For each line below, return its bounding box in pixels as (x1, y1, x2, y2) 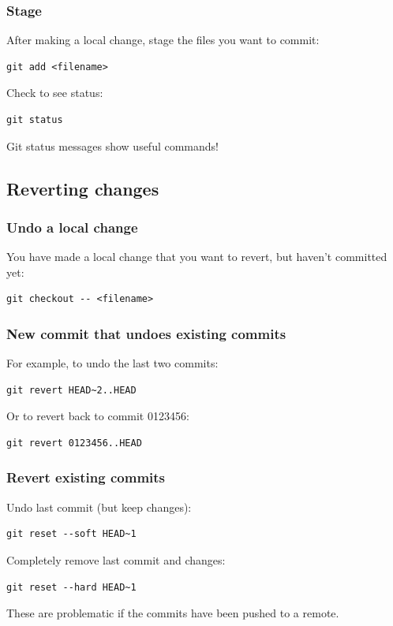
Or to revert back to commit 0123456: (6, 408, 189, 424)
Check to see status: (6, 84, 103, 101)
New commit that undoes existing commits (6, 323, 286, 343)
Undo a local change (6, 217, 138, 237)
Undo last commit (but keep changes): (6, 498, 192, 515)
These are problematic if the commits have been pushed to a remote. (6, 605, 339, 621)
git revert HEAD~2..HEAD (6, 384, 137, 396)
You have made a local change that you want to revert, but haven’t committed (6, 248, 387, 265)
